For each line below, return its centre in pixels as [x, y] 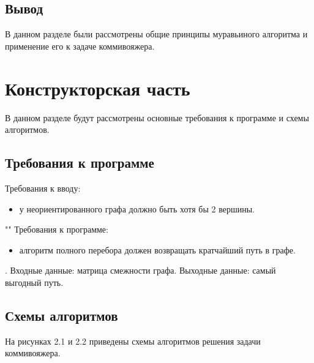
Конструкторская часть [98, 88]
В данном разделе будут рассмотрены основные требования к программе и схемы [157, 117]
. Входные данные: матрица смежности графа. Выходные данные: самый [140, 270]
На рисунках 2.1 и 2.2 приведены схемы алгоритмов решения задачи [133, 341]
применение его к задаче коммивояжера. [80, 46]
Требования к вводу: [43, 188]
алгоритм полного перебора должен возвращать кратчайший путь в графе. [157, 249]
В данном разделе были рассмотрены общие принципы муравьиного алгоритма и [156, 34]
